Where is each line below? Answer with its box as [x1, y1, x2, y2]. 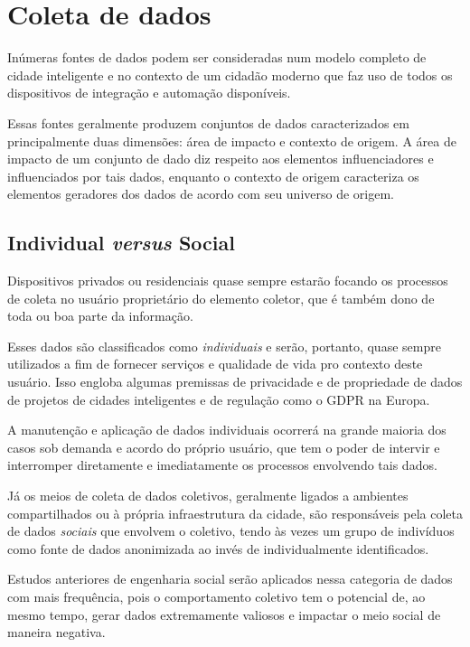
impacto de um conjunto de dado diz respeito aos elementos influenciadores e [7, 149, 434, 168]
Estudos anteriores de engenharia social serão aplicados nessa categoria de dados [7, 569, 453, 588]
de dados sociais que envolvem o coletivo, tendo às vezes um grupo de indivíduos [7, 521, 455, 540]
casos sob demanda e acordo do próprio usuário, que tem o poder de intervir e [7, 437, 440, 456]
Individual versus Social [7, 229, 235, 257]
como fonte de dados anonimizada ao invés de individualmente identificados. [7, 539, 429, 558]
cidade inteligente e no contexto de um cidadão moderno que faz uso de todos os [7, 65, 453, 84]
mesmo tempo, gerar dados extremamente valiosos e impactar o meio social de [7, 605, 441, 624]
